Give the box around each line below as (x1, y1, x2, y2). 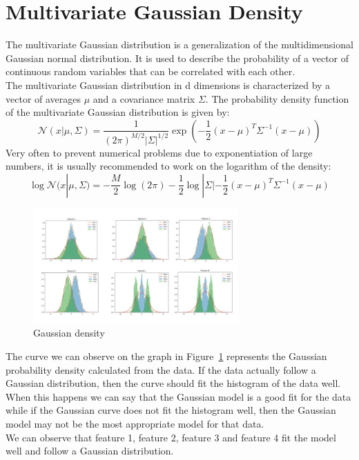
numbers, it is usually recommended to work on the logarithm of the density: (6, 159, 331, 173)
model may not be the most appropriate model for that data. (6, 416, 264, 430)
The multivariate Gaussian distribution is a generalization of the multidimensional (6, 37, 353, 52)
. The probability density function (205, 91, 349, 106)
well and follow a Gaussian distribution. (6, 443, 174, 458)
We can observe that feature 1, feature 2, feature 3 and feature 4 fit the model (6, 430, 336, 444)
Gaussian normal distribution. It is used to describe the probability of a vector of (6, 50, 349, 65)
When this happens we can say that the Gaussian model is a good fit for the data (6, 389, 351, 403)
